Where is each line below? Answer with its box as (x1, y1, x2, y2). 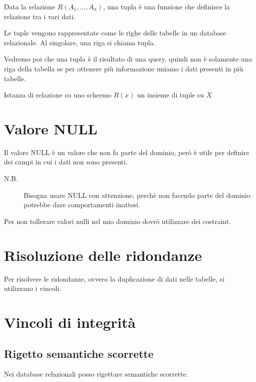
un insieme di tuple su (137, 90, 204, 100)
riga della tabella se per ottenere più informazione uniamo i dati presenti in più (4, 63, 243, 73)
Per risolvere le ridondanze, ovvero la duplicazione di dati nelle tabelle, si (4, 273, 224, 284)
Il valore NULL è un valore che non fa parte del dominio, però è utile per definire (4, 147, 250, 157)
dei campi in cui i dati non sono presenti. (4, 157, 128, 167)
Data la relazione (4, 1, 56, 11)
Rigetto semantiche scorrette (4, 346, 154, 361)
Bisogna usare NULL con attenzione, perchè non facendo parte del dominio (24, 190, 251, 200)
